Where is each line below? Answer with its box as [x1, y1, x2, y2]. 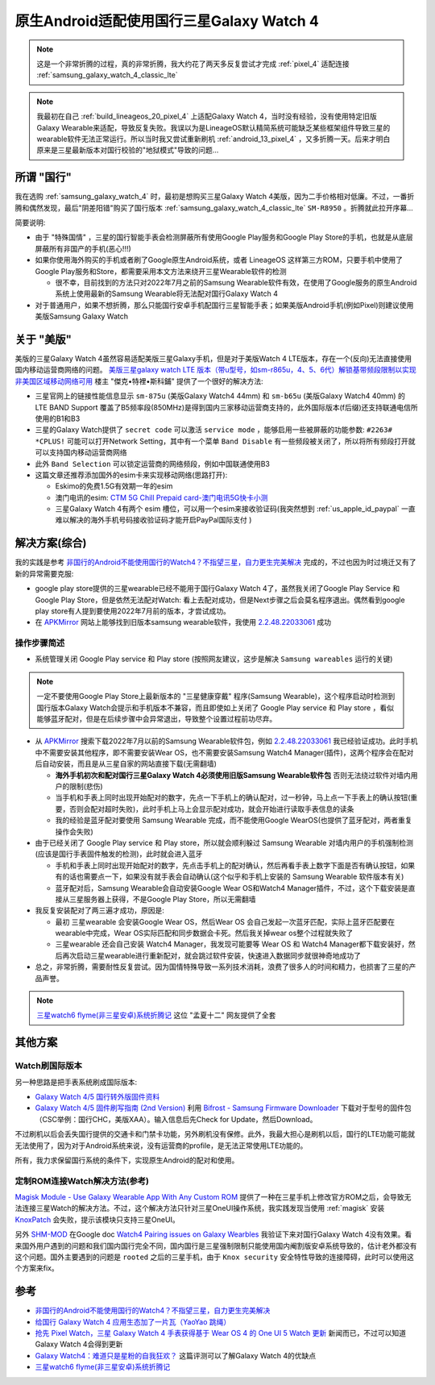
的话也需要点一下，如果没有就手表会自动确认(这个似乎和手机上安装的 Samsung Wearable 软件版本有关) [61, 871, 404, 882]
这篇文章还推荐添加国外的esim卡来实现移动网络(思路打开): [35, 470, 228, 480]
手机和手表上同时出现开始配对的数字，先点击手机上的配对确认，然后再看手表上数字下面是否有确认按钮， [55, 860, 401, 870]
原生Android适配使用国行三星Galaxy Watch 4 [14, 12, 320, 30]
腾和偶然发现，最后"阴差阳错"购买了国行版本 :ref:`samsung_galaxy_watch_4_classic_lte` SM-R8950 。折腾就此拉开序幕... [14, 202, 414, 213]
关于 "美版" [14, 332, 72, 346]
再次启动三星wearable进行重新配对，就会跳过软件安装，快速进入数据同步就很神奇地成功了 [61, 950, 362, 960]
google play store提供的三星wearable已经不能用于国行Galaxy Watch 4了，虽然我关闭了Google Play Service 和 [35, 584, 400, 593]
